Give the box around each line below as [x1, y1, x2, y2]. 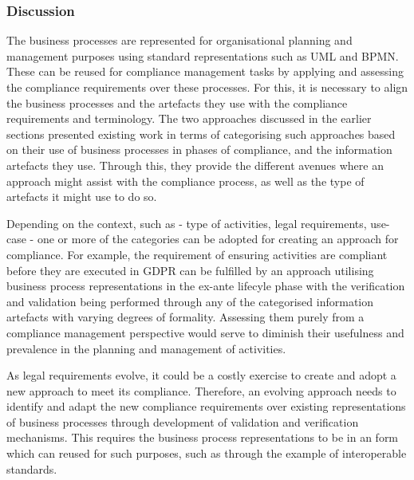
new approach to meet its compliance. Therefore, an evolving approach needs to [6, 382, 396, 399]
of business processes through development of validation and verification [6, 413, 359, 430]
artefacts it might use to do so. [6, 188, 157, 205]
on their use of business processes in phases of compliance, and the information [6, 141, 392, 158]
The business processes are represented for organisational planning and [6, 32, 353, 49]
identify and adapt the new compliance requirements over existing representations [6, 398, 406, 415]
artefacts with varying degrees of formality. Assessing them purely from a [6, 309, 365, 325]
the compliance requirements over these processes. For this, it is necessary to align [6, 79, 408, 95]
